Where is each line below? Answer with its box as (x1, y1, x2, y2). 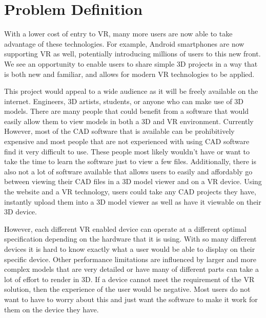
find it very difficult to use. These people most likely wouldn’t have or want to (4, 146, 250, 156)
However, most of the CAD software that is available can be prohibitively (4, 126, 235, 136)
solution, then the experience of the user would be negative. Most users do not (4, 284, 251, 294)
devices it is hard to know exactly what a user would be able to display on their (4, 244, 255, 254)
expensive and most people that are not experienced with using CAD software (4, 136, 250, 147)
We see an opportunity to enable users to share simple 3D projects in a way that (4, 58, 258, 69)
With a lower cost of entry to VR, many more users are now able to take (4, 28, 233, 39)
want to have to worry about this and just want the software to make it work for (4, 293, 258, 304)
